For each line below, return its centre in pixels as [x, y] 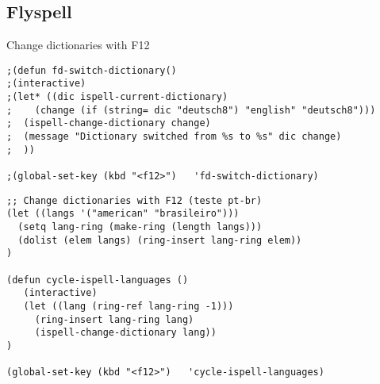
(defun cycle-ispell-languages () [98, 280]
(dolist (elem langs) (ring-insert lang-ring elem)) [160, 240]
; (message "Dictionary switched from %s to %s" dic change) [174, 137]
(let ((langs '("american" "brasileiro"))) [123, 214]
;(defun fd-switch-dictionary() [92, 70]
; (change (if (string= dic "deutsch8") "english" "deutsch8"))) [191, 110]
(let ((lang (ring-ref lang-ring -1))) [129, 306]
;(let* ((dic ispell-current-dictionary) [117, 97]
